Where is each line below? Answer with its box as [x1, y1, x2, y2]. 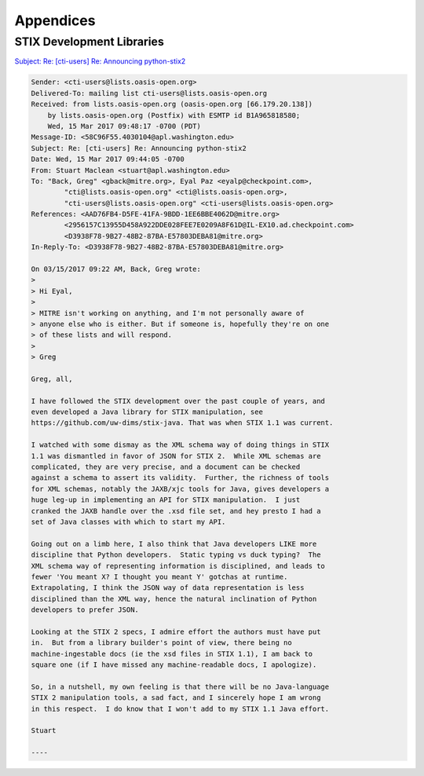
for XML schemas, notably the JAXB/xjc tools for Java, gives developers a [31, 484, 330, 493]
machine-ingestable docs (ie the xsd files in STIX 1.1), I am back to [31, 649, 313, 658]
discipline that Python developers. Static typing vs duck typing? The [31, 551, 321, 559]
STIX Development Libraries [14, 35, 164, 49]
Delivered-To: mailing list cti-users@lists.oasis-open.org [31, 89, 268, 97]
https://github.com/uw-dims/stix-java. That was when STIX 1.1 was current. [31, 419, 334, 427]
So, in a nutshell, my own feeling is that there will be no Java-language [31, 682, 330, 691]
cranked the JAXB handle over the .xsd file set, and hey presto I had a [31, 507, 321, 515]
